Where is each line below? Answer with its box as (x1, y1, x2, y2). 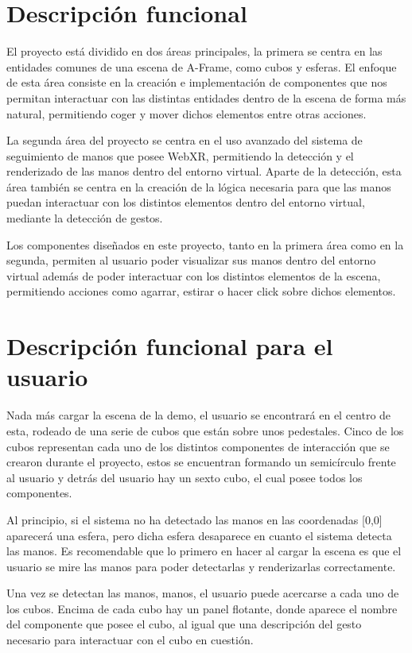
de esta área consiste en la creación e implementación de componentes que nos (6, 74, 387, 91)
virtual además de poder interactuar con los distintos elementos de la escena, (6, 267, 381, 284)
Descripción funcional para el (6, 330, 333, 362)
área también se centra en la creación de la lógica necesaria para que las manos (6, 178, 391, 195)
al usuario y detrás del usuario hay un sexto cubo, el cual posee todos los (6, 469, 363, 485)
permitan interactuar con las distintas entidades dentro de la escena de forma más (6, 89, 406, 106)
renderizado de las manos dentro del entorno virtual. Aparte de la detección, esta (6, 163, 402, 180)
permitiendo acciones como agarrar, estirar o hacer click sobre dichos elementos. (6, 283, 396, 299)
